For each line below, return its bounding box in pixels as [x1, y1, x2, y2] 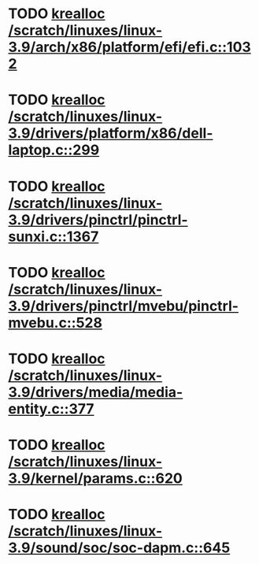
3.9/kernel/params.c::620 [8, 469, 183, 488]
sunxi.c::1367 [8, 228, 99, 245]
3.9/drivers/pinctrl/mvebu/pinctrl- [8, 297, 239, 315]
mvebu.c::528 [8, 314, 102, 332]
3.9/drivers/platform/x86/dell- [8, 124, 213, 143]
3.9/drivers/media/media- [8, 383, 183, 401]
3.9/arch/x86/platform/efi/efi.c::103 [8, 39, 252, 56]
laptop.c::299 [8, 141, 100, 159]
